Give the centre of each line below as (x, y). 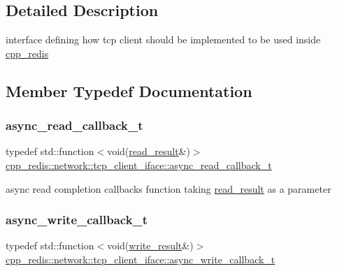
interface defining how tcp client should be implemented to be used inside (163, 39)
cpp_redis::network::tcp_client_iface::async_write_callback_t (141, 259)
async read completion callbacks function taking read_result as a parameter (168, 188)
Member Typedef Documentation (129, 90)
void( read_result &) (149, 151)
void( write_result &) (150, 246)
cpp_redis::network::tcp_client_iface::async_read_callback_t (139, 164)
